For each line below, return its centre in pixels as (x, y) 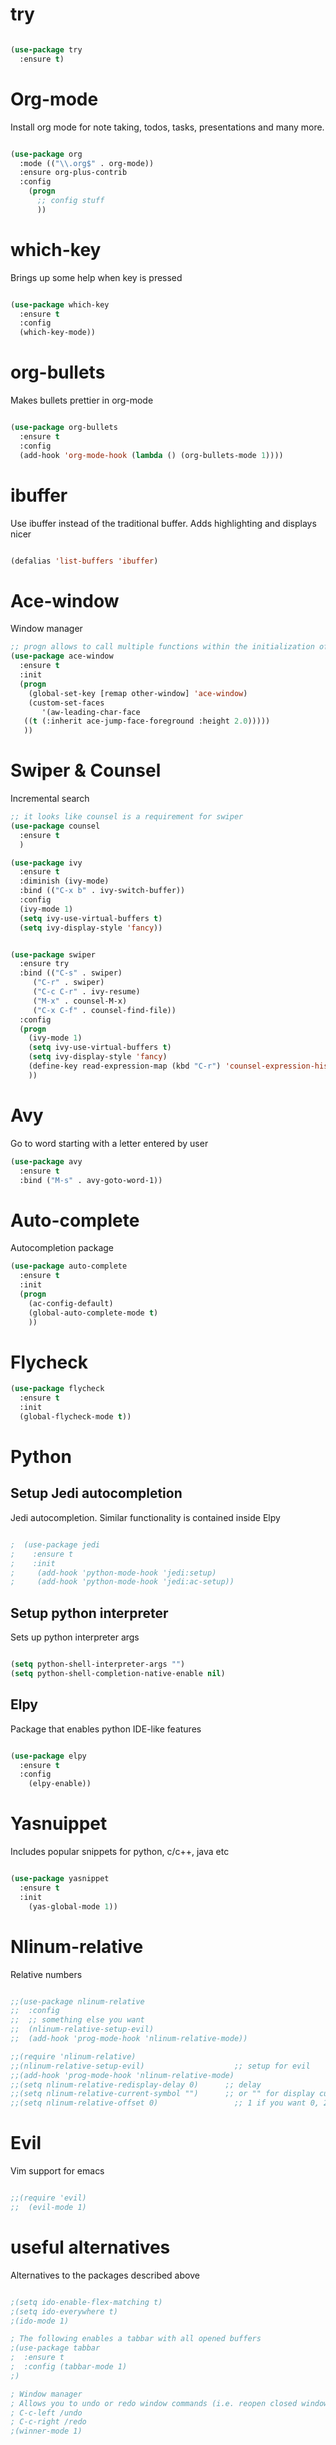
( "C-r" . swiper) (68, 983)
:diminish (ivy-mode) (64, 881)
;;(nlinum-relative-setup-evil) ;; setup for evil (160, 2066)
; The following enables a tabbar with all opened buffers (136, 2339)
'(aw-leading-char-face (91, 712)
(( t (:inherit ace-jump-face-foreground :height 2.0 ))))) (147, 721)
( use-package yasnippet (60, 1879)
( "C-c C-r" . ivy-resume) (86, 992)
